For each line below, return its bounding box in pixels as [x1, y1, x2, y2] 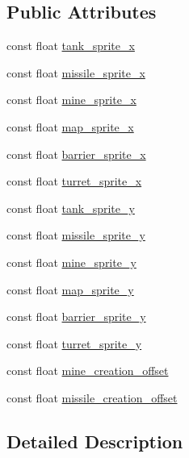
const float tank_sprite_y [6, 199, 135, 216]
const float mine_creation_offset [6, 362, 169, 379]
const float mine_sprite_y [6, 253, 136, 270]
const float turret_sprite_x [6, 173, 142, 189]
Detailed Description [6, 428, 183, 453]
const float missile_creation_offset [6, 389, 178, 406]
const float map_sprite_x [6, 118, 134, 135]
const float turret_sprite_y [6, 335, 142, 352]
